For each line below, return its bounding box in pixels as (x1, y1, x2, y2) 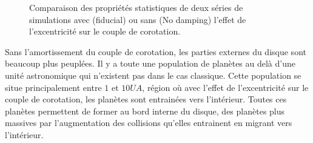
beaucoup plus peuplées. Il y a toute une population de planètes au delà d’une (5, 57, 295, 70)
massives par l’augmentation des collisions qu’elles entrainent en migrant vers (5, 116, 292, 129)
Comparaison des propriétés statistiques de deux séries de (29, 1, 243, 13)
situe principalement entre (5, 81, 102, 93)
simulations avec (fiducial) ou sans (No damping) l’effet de (29, 13, 246, 25)
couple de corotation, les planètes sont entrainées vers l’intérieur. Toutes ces (5, 93, 287, 105)
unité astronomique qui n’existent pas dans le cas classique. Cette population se (5, 68, 301, 81)
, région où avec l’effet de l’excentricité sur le (142, 81, 309, 93)
